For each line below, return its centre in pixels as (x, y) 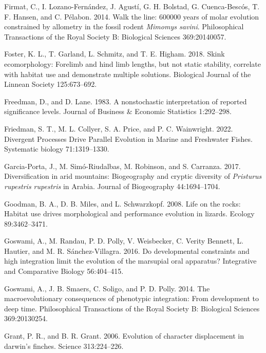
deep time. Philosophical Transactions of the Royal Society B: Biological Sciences (132, 308)
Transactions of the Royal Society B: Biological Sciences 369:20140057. (115, 36)
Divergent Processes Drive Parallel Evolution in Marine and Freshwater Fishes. (128, 138)
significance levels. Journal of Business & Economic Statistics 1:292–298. (118, 111)
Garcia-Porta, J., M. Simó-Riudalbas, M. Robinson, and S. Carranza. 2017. (122, 166)
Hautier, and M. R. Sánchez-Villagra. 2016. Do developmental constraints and (127, 250)
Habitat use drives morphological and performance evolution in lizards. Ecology (129, 213)
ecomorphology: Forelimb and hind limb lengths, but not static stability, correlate (132, 63)
